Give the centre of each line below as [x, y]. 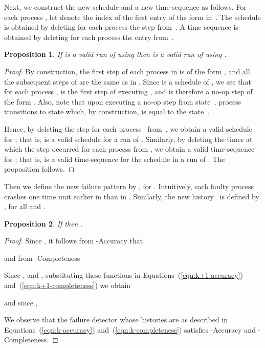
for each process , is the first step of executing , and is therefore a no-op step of [128, 91]
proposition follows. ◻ [39, 169]
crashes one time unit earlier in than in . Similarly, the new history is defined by [132, 196]
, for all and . [25, 206]
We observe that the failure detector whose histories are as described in [116, 320]
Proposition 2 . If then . [43, 223]
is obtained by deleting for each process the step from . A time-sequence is [121, 27]
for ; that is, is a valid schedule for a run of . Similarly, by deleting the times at [128, 139]
